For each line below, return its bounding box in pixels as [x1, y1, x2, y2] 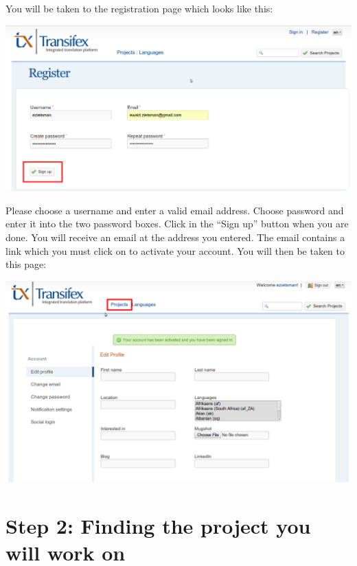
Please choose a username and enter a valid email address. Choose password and [5, 203, 344, 217]
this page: [5, 257, 47, 271]
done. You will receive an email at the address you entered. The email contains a [5, 230, 345, 245]
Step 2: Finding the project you [5, 511, 311, 539]
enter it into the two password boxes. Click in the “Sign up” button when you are [5, 216, 349, 231]
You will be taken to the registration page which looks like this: [5, 1, 273, 15]
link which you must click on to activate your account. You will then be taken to [5, 243, 345, 258]
